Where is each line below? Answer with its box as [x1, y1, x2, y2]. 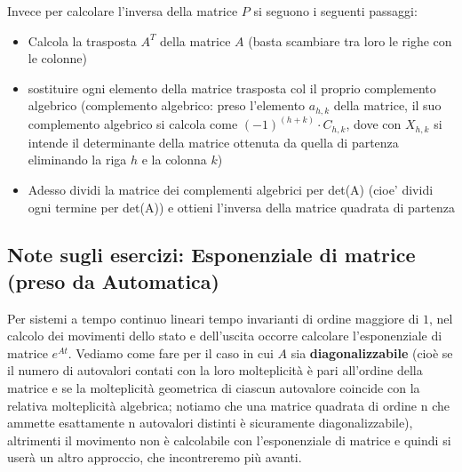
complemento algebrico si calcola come [28, 115, 238, 133]
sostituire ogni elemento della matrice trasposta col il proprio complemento [28, 78, 436, 97]
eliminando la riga [28, 150, 127, 169]
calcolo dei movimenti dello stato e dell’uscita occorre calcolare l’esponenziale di [7, 326, 442, 345]
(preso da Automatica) [7, 267, 219, 294]
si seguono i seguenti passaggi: [253, 2, 418, 20]
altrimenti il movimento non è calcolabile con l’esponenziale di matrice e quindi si [7, 430, 451, 449]
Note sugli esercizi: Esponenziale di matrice [7, 241, 416, 268]
